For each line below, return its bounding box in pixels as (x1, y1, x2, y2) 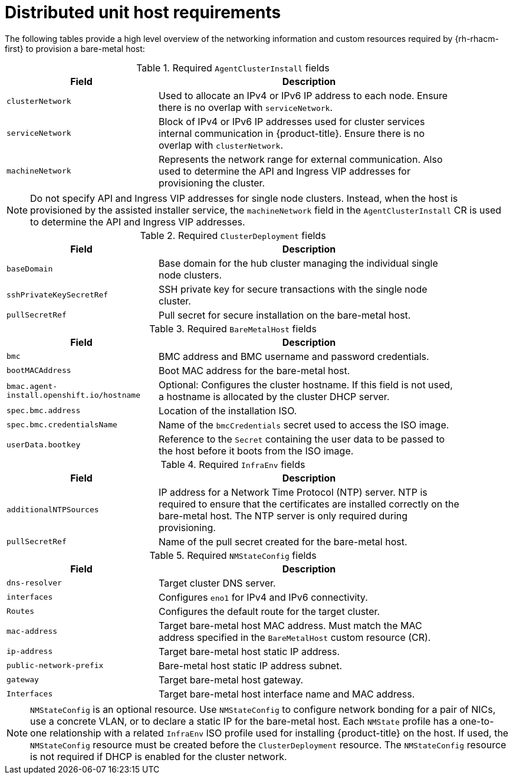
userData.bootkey (6, 440, 81, 450)
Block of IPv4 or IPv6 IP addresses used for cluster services (158, 115, 425, 127)
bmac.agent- (6, 381, 58, 391)
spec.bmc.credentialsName (6, 420, 117, 430)
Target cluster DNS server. (158, 577, 276, 589)
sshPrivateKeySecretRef (6, 290, 108, 300)
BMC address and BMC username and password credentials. (158, 350, 429, 362)
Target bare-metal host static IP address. (158, 645, 340, 657)
